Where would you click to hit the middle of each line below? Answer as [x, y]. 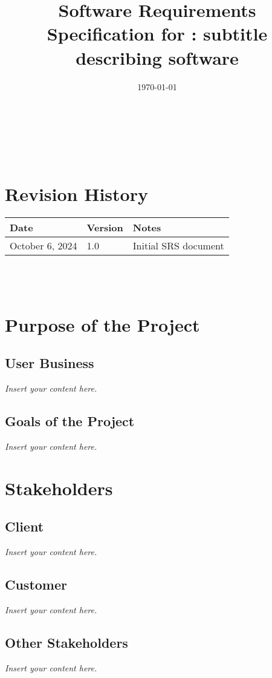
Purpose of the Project [102, 324]
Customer [36, 584]
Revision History [76, 194]
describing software [157, 57]
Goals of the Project [70, 421]
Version [105, 228]
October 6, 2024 [44, 246]
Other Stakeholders [66, 642]
